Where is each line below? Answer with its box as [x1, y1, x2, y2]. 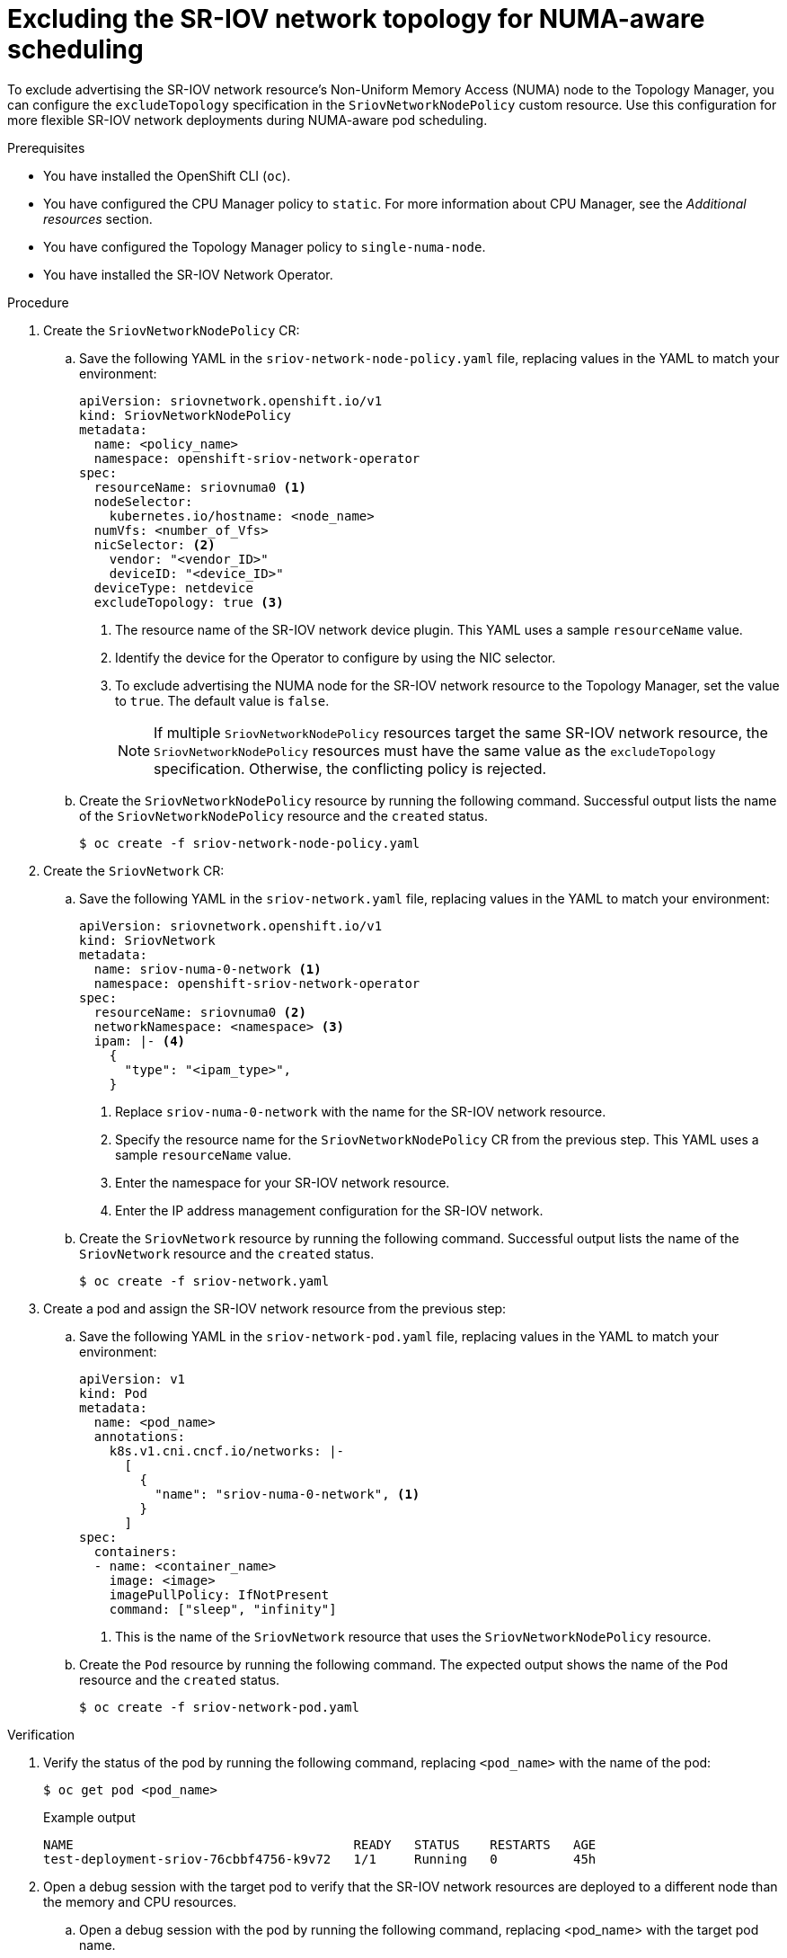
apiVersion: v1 [79, 1371, 186, 1386]
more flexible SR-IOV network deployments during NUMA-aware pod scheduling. [7, 111, 488, 128]
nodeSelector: [93, 494, 193, 509]
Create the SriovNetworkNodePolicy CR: [43, 322, 300, 338]
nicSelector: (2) [93, 537, 216, 552]
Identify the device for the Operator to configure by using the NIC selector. [115, 649, 556, 665]
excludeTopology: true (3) [93, 594, 284, 610]
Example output [43, 1809, 136, 1825]
